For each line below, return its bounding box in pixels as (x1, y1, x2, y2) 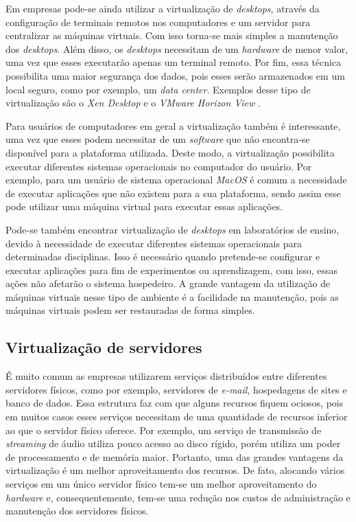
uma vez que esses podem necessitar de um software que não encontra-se (5, 132, 310, 146)
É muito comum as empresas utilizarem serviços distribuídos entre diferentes (5, 369, 327, 383)
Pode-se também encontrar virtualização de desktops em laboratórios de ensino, (5, 222, 340, 236)
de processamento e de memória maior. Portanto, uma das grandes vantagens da (5, 449, 344, 464)
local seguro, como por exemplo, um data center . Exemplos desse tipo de (5, 82, 311, 96)
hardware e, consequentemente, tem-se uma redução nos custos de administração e (5, 490, 351, 504)
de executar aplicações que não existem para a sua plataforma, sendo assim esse (5, 185, 341, 200)
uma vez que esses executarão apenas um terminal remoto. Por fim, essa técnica (5, 55, 342, 69)
